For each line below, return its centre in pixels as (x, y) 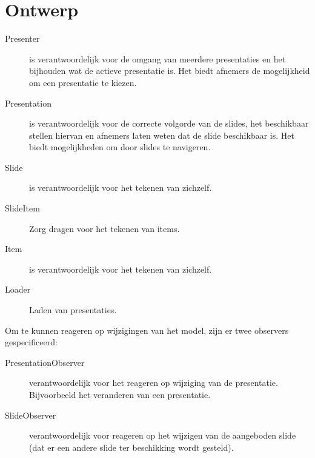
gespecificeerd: (31, 342)
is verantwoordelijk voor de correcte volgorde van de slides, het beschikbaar (169, 123)
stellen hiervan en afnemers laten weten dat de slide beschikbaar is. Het (162, 135)
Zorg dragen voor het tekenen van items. (104, 228)
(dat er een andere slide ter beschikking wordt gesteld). (131, 447)
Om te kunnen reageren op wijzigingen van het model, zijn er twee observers (147, 330)
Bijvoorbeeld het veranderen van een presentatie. (120, 394)
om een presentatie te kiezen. (83, 82)
